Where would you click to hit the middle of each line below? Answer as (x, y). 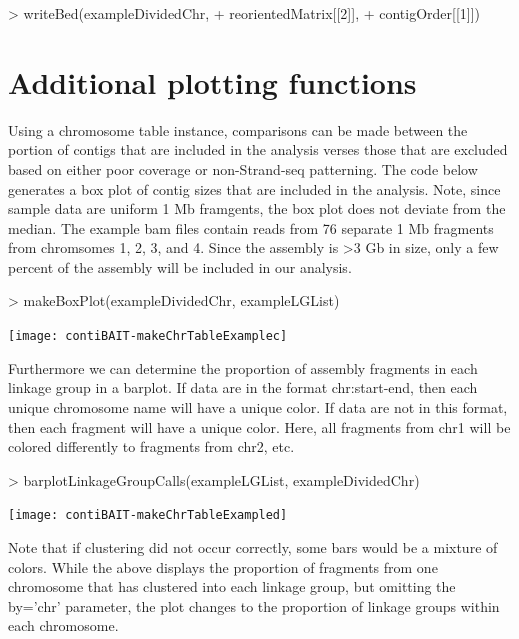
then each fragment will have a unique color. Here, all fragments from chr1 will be (259, 426)
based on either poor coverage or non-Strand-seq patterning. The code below (243, 168)
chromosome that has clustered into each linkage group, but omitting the (232, 586)
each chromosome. (63, 625)
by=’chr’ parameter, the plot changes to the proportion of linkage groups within (254, 605)
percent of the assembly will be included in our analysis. (180, 266)
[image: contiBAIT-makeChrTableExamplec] (148, 336)
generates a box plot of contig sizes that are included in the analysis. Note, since (254, 188)
